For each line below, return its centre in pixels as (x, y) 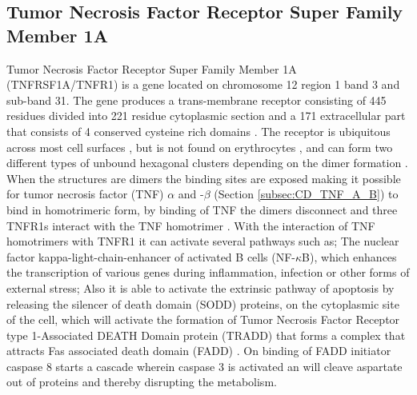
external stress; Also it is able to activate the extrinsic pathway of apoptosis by (200, 287)
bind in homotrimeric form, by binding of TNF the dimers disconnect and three (202, 209)
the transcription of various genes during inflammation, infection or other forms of (208, 272)
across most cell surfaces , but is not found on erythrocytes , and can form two (200, 147)
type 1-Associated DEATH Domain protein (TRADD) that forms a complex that (206, 335)
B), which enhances (349, 256)
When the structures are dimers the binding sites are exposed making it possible (204, 178)
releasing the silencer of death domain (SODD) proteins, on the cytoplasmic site (203, 303)
